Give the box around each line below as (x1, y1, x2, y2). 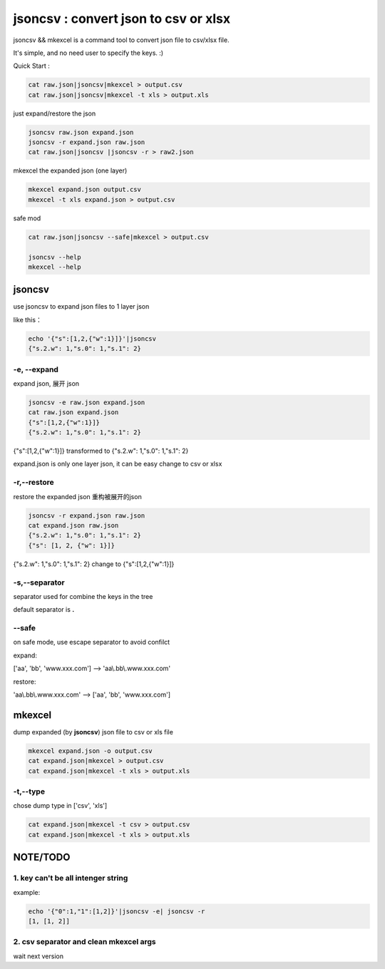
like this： (13, 315, 42, 324)
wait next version (13, 952, 64, 960)
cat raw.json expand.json (28, 409, 119, 416)
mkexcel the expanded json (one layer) (13, 166, 128, 175)
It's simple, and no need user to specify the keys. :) (13, 48, 164, 57)
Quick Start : (13, 61, 50, 71)
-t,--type (13, 786, 46, 796)
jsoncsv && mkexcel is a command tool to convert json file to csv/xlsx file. (13, 36, 230, 44)
